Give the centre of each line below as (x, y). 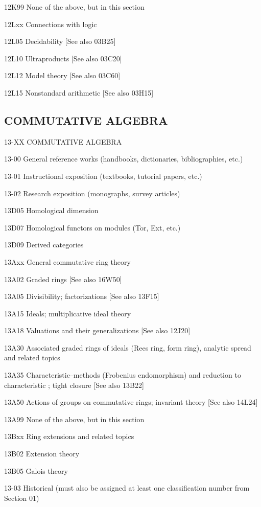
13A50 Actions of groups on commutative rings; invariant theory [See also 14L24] (131, 402)
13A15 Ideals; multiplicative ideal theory (68, 313)
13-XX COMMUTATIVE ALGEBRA (63, 141)
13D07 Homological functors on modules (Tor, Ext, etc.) (92, 227)
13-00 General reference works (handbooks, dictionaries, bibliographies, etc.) (124, 159)
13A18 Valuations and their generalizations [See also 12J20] (97, 330)
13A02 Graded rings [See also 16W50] (63, 279)
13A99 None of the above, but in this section (74, 419)
